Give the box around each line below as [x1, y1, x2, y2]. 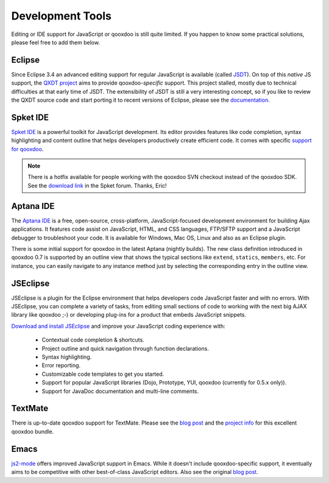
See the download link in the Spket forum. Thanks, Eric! [27, 182, 167, 189]
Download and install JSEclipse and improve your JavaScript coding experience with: [11, 322, 225, 330]
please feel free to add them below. [11, 38, 101, 46]
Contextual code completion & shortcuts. [41, 336, 144, 344]
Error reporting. [41, 362, 81, 369]
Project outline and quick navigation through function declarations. [41, 345, 210, 352]
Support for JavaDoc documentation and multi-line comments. [41, 387, 199, 395]
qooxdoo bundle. [11, 428, 54, 435]
